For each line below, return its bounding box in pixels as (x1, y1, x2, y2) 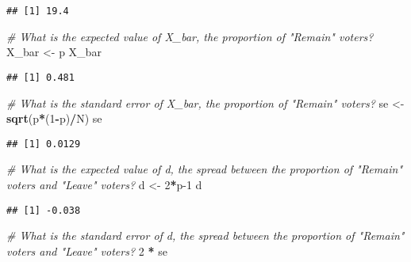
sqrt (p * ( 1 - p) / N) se (6, 110, 102, 127)
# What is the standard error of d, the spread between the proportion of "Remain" (6, 227, 405, 244)
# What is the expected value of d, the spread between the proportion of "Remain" (6, 161, 403, 177)
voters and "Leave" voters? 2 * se (6, 242, 167, 259)
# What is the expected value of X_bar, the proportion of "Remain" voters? (6, 28, 374, 44)
